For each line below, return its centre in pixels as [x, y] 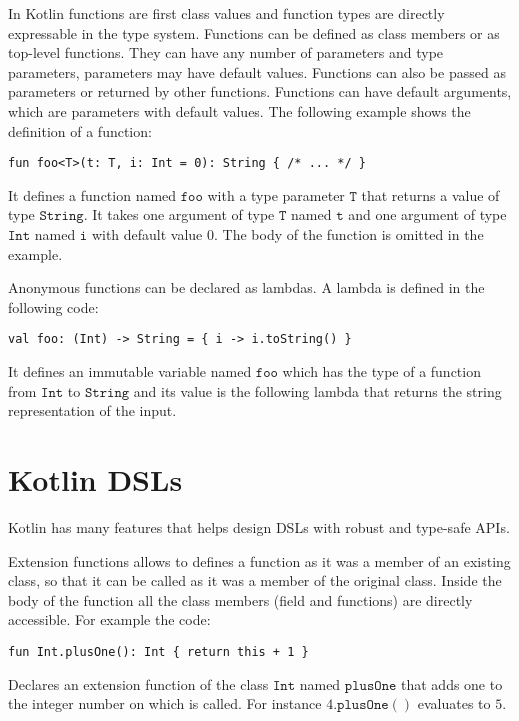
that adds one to [452, 683]
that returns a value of [430, 194]
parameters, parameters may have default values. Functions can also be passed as [257, 71]
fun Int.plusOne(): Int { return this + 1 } [158, 651]
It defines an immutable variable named [130, 371]
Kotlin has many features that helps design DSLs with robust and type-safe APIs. [259, 526]
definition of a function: [80, 130]
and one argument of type [427, 214]
